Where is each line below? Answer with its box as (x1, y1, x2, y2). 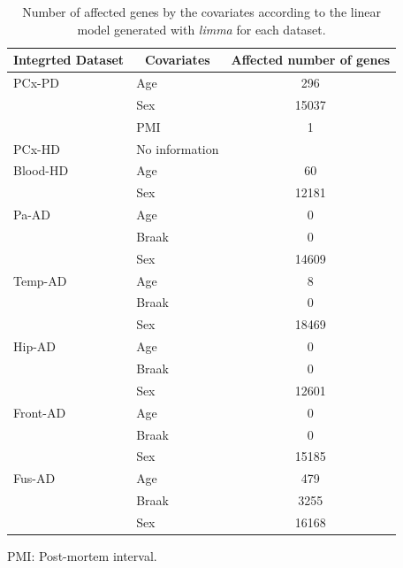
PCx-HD (13, 139, 60, 157)
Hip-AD (13, 337, 57, 356)
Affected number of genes (231, 50, 391, 69)
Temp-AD (13, 271, 67, 289)
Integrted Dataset (13, 50, 125, 69)
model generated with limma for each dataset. (77, 19, 326, 38)
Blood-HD (13, 161, 69, 180)
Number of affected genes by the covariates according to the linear (22, 3, 382, 20)
